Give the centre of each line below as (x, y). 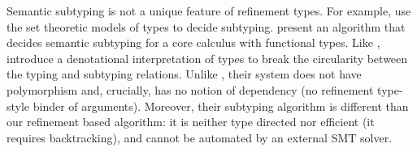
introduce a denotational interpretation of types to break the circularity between (207, 58)
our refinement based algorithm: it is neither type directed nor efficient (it (191, 122)
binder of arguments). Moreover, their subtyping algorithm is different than (221, 106)
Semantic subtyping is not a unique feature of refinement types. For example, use (209, 11)
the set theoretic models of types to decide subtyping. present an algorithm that (206, 26)
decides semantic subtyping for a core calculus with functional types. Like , (193, 42)
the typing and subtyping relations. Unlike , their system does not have (184, 74)
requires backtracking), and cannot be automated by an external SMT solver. (200, 137)
